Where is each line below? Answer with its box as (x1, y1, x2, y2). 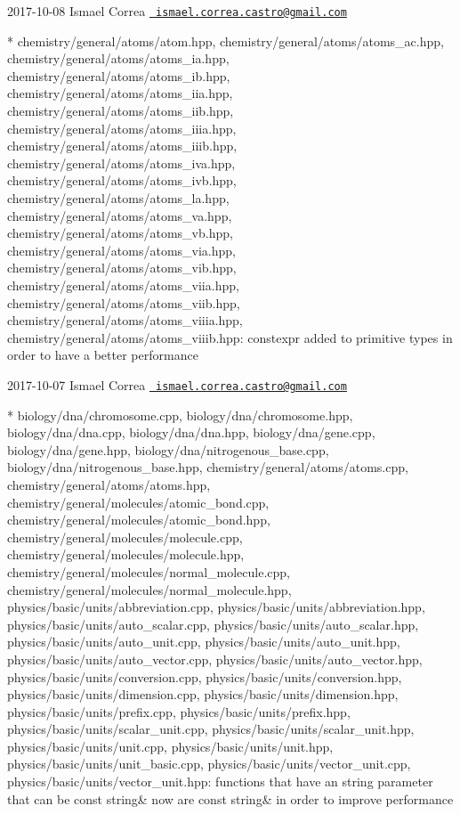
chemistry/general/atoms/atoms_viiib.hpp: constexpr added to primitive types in (7, 328, 453, 346)
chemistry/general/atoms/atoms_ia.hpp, (7, 49, 230, 68)
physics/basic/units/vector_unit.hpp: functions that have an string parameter (7, 772, 433, 791)
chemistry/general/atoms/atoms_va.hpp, (7, 206, 232, 224)
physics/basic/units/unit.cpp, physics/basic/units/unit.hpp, (7, 737, 334, 755)
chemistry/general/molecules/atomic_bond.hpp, (7, 510, 270, 529)
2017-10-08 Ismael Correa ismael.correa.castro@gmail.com (7, 2, 347, 20)
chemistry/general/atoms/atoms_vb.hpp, (7, 224, 233, 242)
